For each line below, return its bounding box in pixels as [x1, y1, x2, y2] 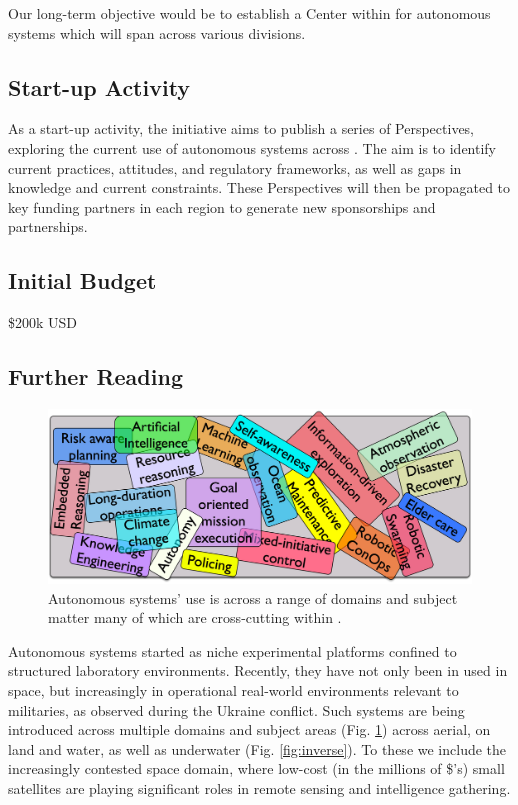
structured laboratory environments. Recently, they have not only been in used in [8, 660, 508, 681]
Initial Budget [8, 265, 157, 296]
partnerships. [8, 216, 88, 237]
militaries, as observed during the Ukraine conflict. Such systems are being [8, 699, 465, 720]
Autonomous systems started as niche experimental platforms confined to [8, 640, 457, 661]
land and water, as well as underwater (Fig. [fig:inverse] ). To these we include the [8, 738, 507, 759]
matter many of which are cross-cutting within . [48, 607, 342, 628]
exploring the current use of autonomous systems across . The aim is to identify [8, 137, 497, 158]
